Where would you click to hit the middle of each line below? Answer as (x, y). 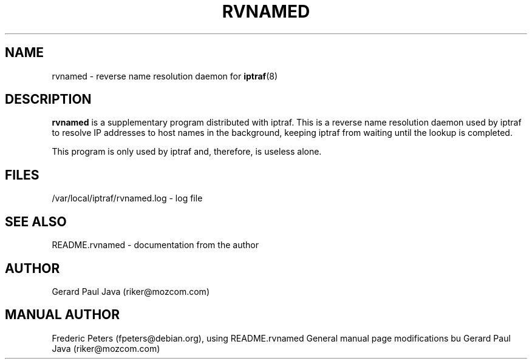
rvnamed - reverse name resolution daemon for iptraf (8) (165, 76)
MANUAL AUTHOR (63, 315)
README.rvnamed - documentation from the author (155, 245)
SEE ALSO (36, 221)
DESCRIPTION (48, 99)
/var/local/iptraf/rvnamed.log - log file (127, 198)
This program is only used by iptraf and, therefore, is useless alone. (187, 152)
